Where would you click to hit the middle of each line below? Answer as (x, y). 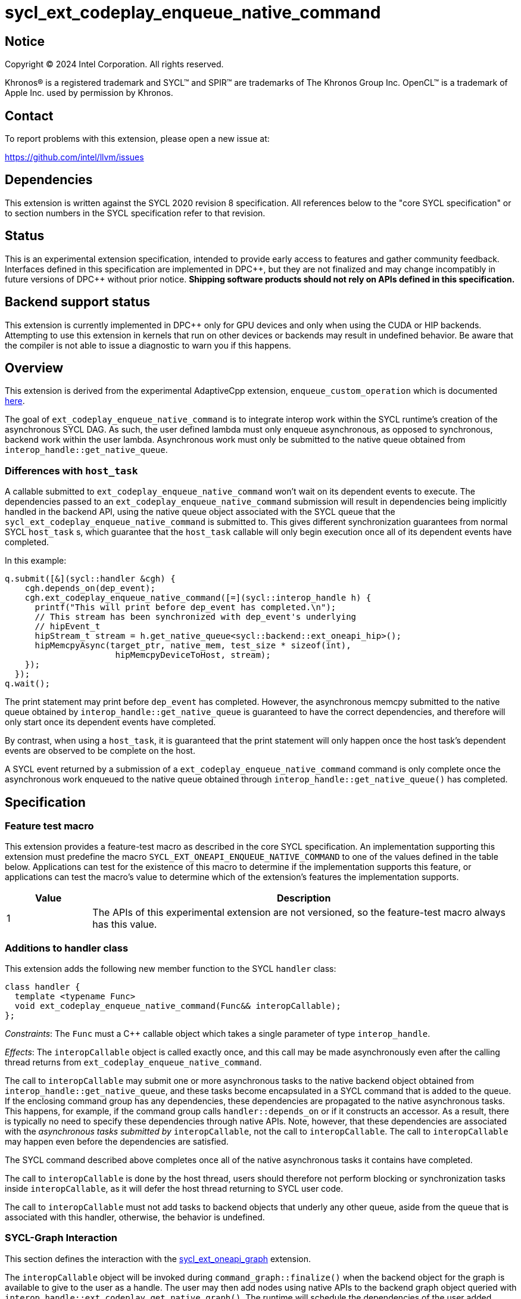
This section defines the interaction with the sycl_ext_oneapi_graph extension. (158, 1258)
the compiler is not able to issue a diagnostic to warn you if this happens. (148, 345)
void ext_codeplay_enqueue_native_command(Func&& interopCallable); (178, 1006)
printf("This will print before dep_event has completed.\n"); (185, 607)
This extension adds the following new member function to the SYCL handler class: (171, 969)
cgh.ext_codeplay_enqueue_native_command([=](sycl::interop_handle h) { (198, 598)
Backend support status (78, 302)
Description (304, 898)
